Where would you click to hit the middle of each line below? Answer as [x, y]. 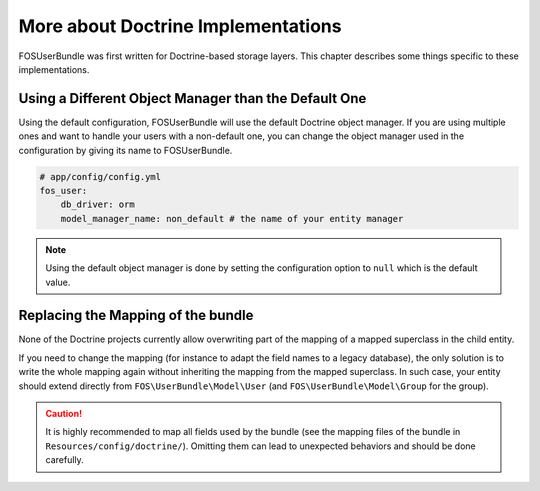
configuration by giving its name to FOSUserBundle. [125, 150]
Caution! [64, 414]
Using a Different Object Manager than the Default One [192, 98]
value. [58, 282]
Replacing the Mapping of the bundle [136, 315]
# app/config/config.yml [100, 176]
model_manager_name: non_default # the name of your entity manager [232, 218]
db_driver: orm [97, 204]
